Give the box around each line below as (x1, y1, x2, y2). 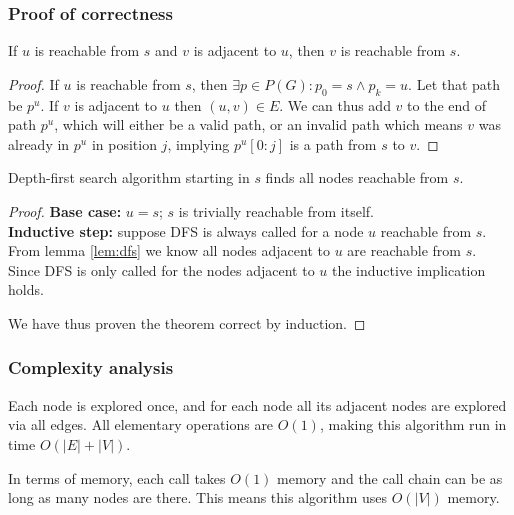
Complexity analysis (8, 355, 174, 380)
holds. (8, 279, 44, 300)
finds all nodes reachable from (265, 167, 449, 188)
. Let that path (408, 73, 501, 94)
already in (8, 133, 70, 154)
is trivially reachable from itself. (178, 200, 374, 221)
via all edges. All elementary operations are (8, 414, 274, 435)
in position (91, 133, 157, 154)
